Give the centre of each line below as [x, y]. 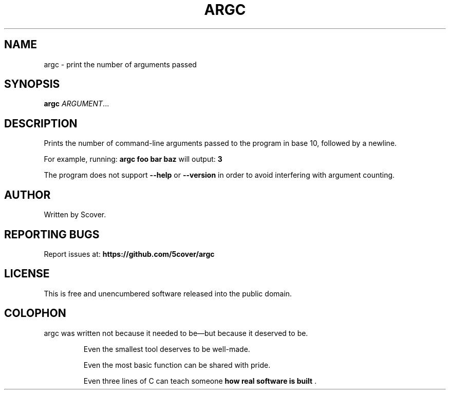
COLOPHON [35, 313]
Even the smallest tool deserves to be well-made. [167, 349]
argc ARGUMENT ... [77, 104]
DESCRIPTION [41, 123]
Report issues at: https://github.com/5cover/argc [129, 254]
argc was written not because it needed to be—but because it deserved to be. [176, 333]
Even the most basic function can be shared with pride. [177, 365]
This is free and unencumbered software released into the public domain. [168, 293]
